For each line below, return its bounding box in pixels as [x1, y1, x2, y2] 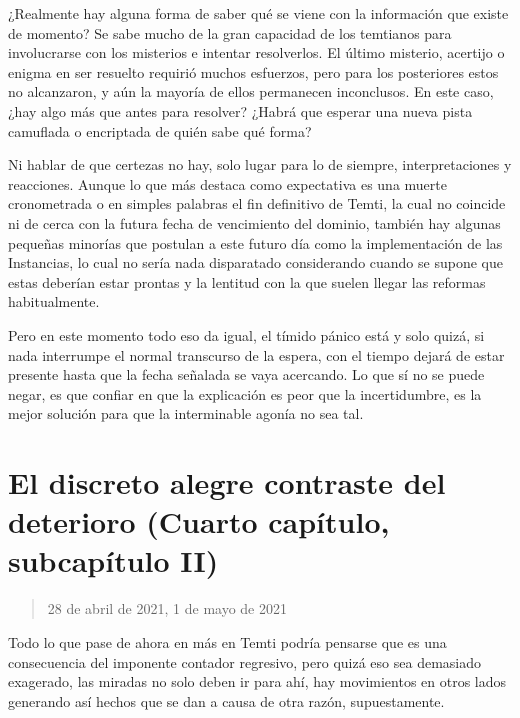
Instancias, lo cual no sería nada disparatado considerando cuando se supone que [8, 252, 503, 273]
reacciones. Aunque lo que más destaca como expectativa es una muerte [8, 173, 447, 194]
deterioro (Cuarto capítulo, [8, 501, 390, 542]
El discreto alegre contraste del [8, 462, 446, 503]
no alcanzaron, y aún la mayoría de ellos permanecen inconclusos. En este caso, [8, 81, 494, 102]
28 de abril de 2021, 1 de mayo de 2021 [47, 598, 287, 619]
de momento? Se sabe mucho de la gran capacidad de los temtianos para [8, 22, 452, 43]
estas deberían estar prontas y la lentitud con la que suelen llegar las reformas [8, 271, 486, 292]
